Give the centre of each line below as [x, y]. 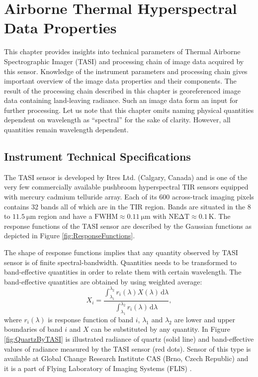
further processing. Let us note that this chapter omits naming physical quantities [129, 110]
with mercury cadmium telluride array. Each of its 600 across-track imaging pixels [129, 197]
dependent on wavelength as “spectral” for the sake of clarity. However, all [117, 120]
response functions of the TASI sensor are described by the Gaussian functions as [128, 226]
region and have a [65, 216]
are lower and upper [205, 319]
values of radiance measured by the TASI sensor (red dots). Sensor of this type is [128, 348]
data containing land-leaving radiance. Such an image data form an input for [121, 100]
